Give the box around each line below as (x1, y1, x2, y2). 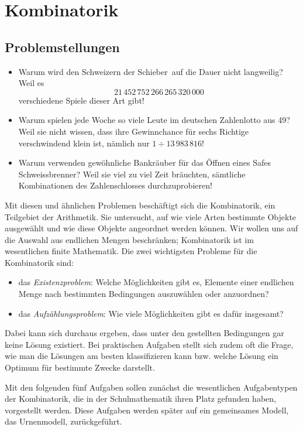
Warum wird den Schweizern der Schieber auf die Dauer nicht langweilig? (18, 65, 283, 77)
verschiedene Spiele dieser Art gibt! (18, 94, 144, 106)
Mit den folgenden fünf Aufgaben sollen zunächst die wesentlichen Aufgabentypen (5, 381, 298, 393)
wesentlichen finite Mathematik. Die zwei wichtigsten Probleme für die (5, 245, 257, 257)
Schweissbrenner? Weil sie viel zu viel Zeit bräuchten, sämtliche (18, 167, 246, 180)
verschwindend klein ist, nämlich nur (18, 136, 150, 149)
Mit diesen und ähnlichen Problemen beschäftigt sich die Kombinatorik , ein (5, 199, 276, 211)
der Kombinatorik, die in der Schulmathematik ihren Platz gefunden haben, (5, 392, 276, 405)
